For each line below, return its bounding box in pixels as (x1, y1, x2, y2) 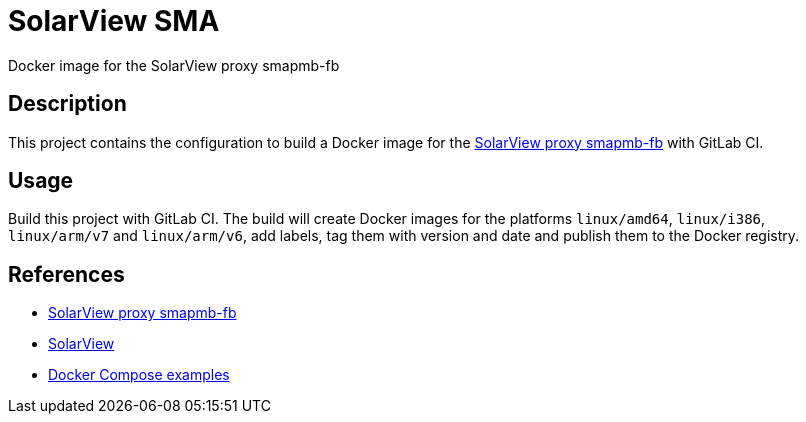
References (8, 261, 125, 287)
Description (8, 91, 127, 117)
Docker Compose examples (48, 366, 230, 384)
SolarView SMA (8, 4, 220, 38)
